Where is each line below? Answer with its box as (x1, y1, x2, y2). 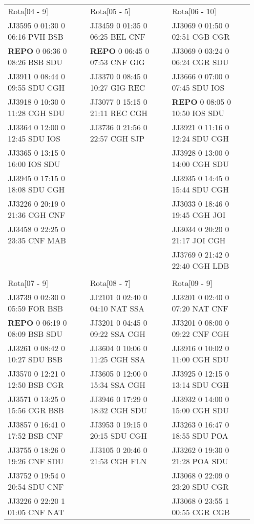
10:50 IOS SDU (171, 107, 225, 119)
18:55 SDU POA (171, 430, 229, 441)
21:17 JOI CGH (171, 235, 226, 246)
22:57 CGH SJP (90, 133, 145, 144)
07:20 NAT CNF (171, 303, 229, 314)
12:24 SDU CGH (171, 133, 229, 144)
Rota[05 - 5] (90, 5, 131, 17)
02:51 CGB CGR (171, 31, 230, 42)
